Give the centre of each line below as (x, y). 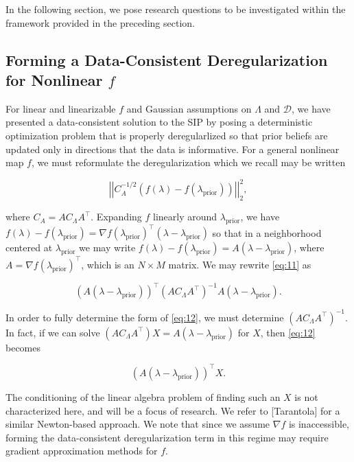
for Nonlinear (54, 79)
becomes (23, 347)
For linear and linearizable (61, 108)
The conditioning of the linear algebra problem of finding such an (143, 396)
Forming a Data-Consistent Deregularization (167, 59)
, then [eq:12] (288, 332)
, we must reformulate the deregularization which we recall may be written (188, 162)
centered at (29, 247)
